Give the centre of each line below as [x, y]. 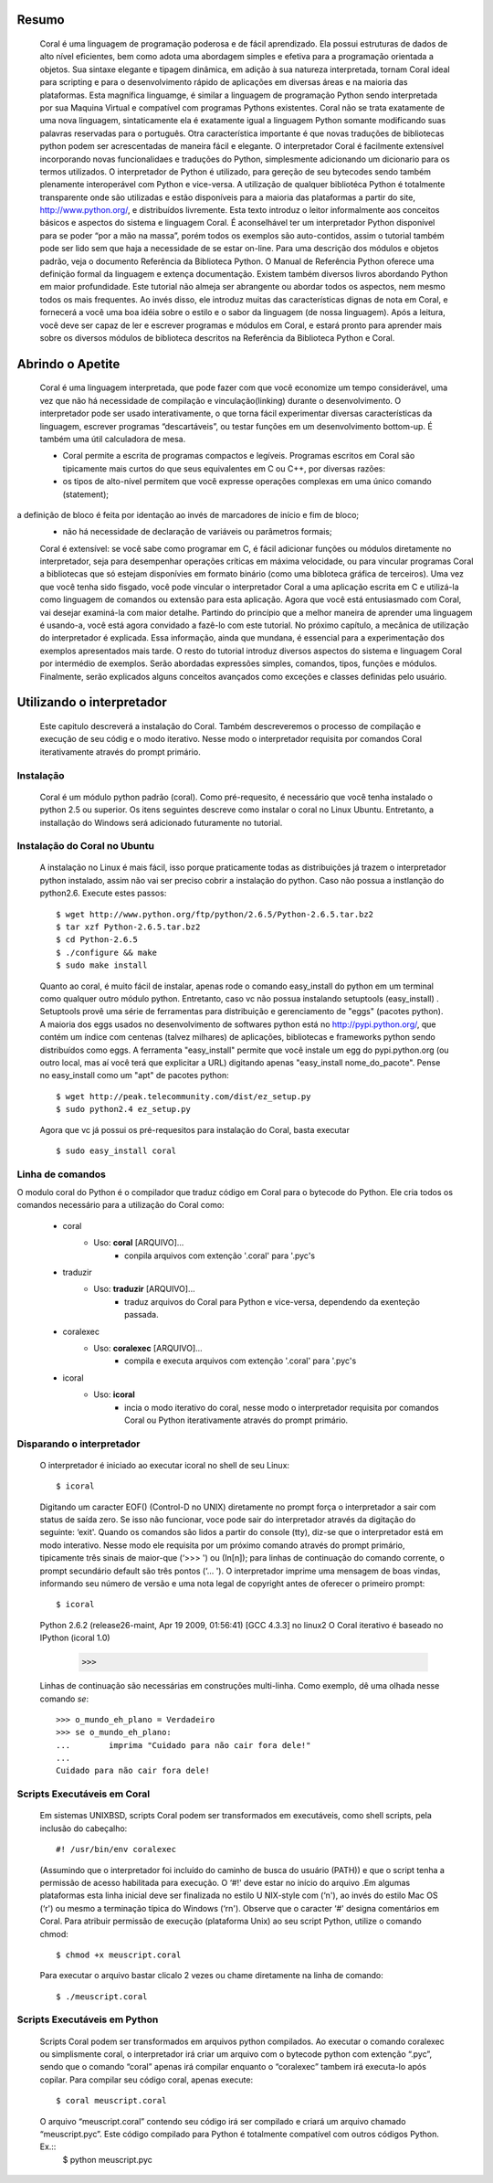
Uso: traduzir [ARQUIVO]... [144, 1289]
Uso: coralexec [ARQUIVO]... [148, 1348]
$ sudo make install [102, 965]
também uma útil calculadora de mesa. [113, 439]
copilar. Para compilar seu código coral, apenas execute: [147, 2080]
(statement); [86, 494]
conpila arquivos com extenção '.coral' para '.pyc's [220, 1256]
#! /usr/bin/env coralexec [116, 1849]
